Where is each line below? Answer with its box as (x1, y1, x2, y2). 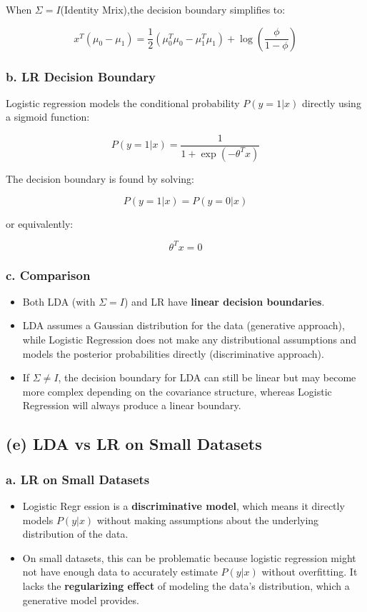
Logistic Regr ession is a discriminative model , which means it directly (22, 498, 345, 513)
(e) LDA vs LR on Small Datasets (6, 433, 262, 455)
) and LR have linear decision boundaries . (124, 294, 325, 308)
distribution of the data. (22, 526, 129, 541)
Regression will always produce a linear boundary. (22, 398, 241, 413)
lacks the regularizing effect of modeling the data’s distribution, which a (22, 578, 350, 593)
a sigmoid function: (6, 109, 90, 124)
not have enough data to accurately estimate (22, 564, 218, 579)
